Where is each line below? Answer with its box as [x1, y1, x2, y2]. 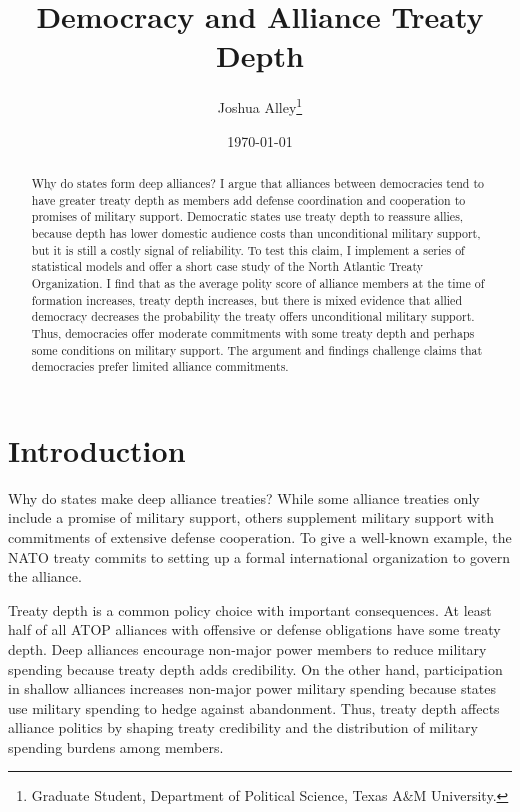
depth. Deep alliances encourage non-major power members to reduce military [8, 638, 487, 659]
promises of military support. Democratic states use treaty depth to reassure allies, [31, 208, 464, 225]
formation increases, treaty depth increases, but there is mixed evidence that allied [31, 291, 462, 308]
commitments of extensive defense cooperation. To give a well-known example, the [8, 526, 512, 547]
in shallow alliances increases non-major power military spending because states [8, 678, 497, 699]
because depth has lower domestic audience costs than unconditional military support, [31, 224, 481, 241]
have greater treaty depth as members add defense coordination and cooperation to [31, 191, 466, 208]
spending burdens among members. [8, 736, 224, 757]
